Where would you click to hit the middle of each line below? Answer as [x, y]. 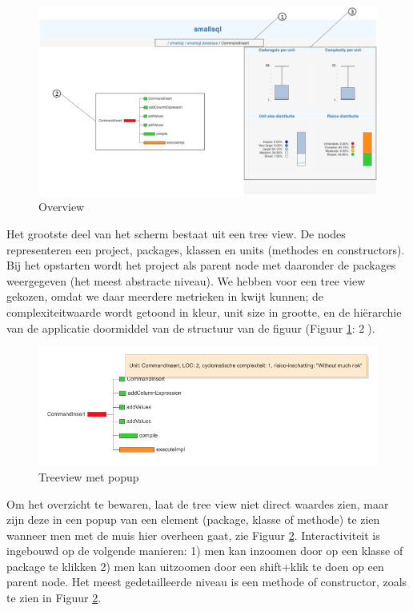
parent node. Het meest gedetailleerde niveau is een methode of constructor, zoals [207, 582]
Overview [62, 207]
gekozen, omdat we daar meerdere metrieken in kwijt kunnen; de [165, 296]
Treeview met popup [89, 476]
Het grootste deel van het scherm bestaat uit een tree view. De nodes [176, 234]
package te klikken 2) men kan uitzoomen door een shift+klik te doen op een [195, 566]
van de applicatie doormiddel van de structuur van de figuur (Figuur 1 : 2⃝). [191, 327]
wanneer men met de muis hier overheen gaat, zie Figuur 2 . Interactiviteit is [193, 535]
